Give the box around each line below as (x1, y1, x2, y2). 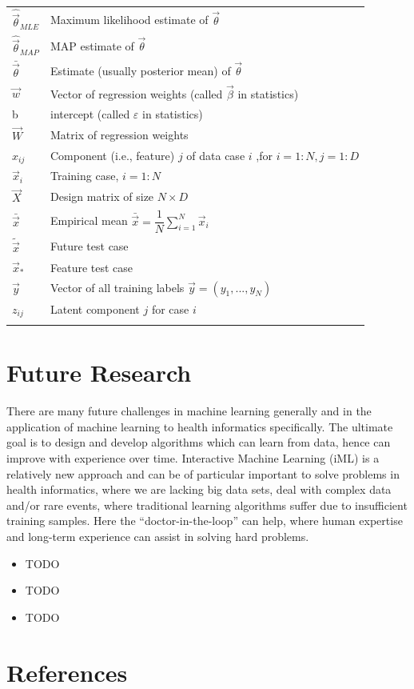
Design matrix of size (50, 188, 154, 205)
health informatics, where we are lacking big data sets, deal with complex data (6, 481, 392, 498)
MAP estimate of (50, 37, 134, 54)
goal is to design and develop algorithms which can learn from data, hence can (6, 434, 391, 451)
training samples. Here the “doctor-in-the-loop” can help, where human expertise (6, 512, 403, 529)
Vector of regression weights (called (50, 85, 223, 102)
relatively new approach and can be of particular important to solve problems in (6, 465, 400, 482)
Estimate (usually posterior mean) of (50, 62, 231, 79)
